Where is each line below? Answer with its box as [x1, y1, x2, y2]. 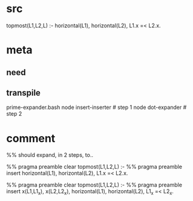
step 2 [6, 110, 22, 117]
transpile [6, 87, 41, 98]
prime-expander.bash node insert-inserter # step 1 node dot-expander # [6, 104, 187, 111]
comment [6, 131, 56, 145]
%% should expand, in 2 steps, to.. [6, 151, 94, 159]
